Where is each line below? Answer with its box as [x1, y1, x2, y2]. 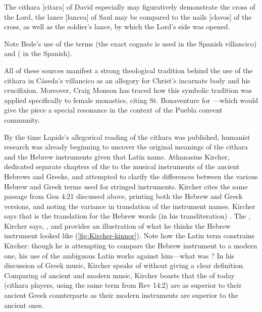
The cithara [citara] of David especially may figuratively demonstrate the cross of [4, 2, 255, 12]
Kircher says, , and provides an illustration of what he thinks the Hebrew [4, 220, 231, 231]
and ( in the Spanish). [4, 48, 72, 59]
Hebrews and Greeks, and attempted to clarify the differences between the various [4, 171, 258, 181]
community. [4, 114, 40, 125]
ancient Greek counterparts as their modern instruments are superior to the [4, 290, 238, 300]
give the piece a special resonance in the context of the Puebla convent [4, 105, 223, 115]
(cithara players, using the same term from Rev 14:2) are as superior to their [4, 280, 242, 290]
